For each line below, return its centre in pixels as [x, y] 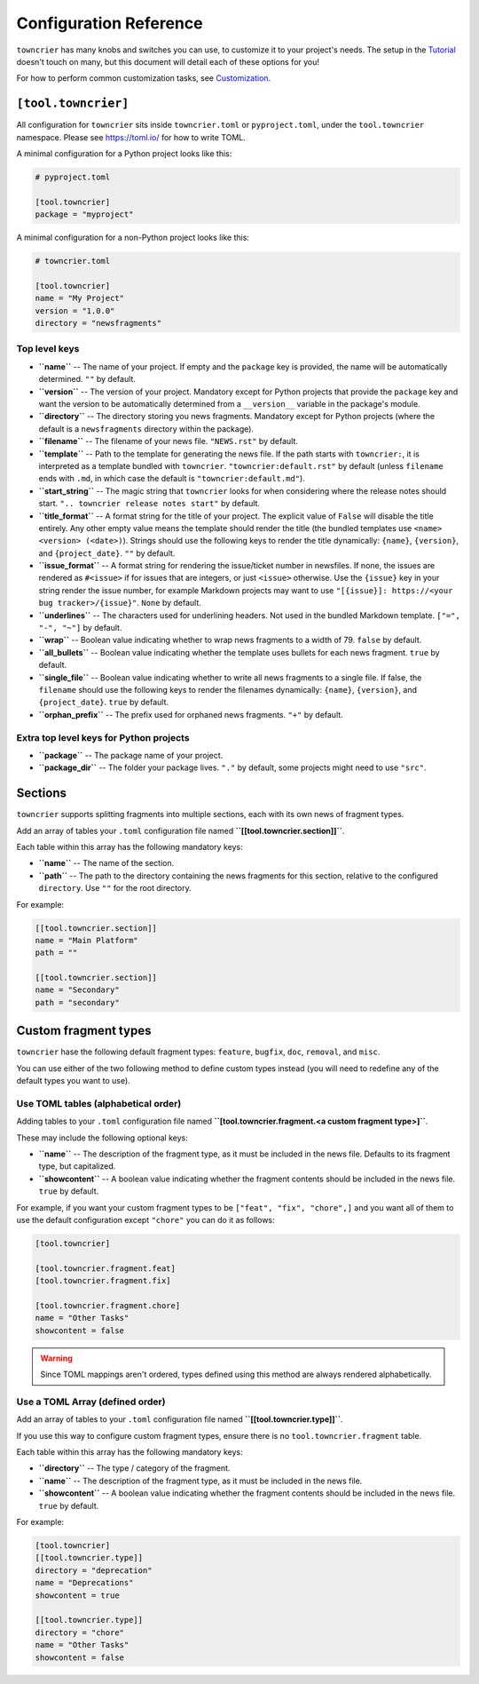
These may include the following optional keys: [102, 1138]
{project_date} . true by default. [103, 703]
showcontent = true [77, 1595]
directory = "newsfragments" [98, 323]
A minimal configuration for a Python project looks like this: [124, 154]
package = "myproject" [84, 214]
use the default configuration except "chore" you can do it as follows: [145, 1220]
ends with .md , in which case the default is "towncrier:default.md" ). [172, 479]
